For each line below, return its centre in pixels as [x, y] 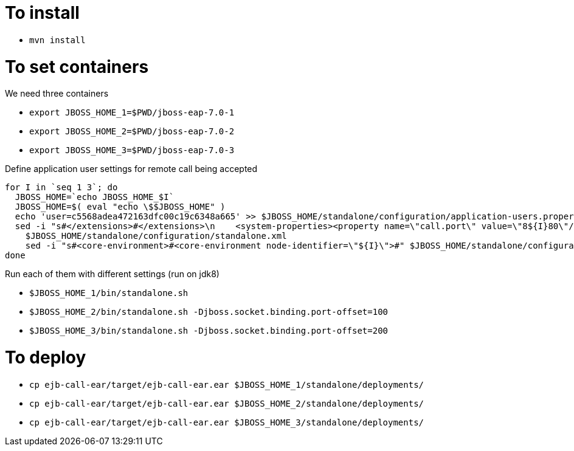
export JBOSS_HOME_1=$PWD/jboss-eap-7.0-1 [132, 113]
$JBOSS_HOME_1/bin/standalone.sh [109, 293]
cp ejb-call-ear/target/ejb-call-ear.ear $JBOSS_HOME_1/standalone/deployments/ [227, 384]
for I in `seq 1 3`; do [61, 188]
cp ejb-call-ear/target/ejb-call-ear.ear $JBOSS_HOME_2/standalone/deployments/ [227, 403]
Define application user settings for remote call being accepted [131, 169]
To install [42, 13]
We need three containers [57, 94]
